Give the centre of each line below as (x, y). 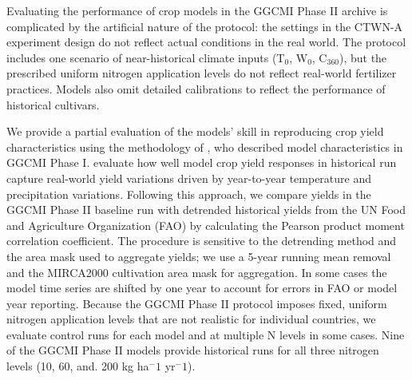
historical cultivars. (53, 104)
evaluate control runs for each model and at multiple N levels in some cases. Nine (206, 334)
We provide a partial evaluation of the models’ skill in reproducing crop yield (195, 131)
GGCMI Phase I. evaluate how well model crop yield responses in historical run (202, 162)
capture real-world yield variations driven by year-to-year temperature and (189, 178)
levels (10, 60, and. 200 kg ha (78, 366)
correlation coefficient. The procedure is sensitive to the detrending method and (202, 241)
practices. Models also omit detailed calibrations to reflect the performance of (196, 88)
